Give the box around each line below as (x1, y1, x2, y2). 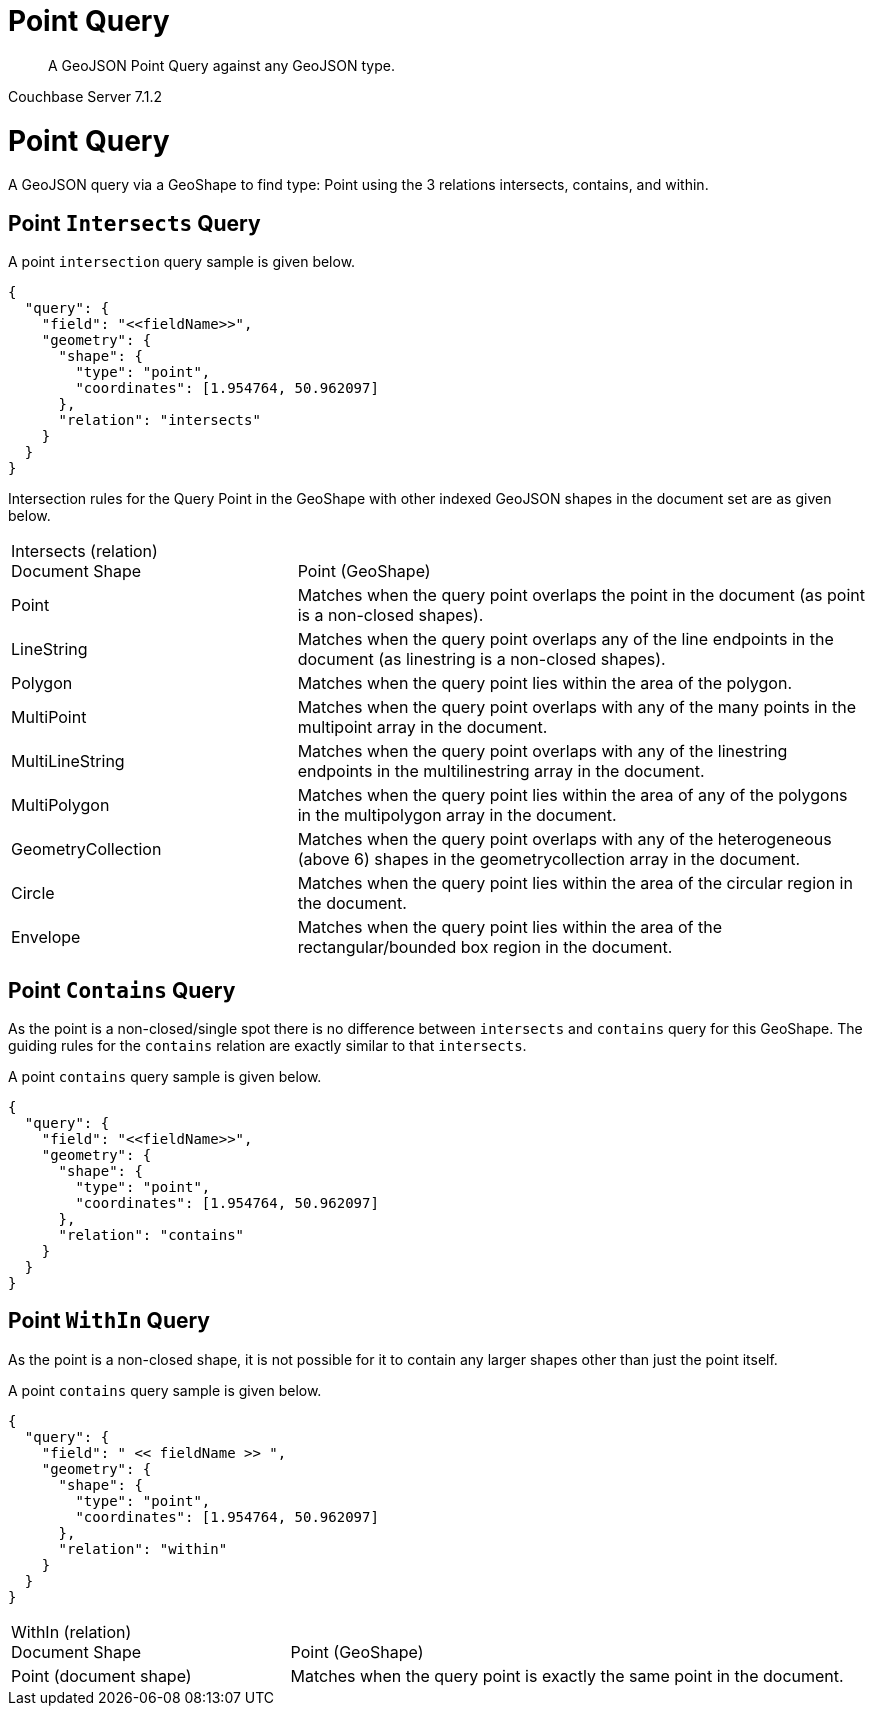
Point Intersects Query (8, 210, 261, 236)
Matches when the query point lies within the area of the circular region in (297, 873, 853, 894)
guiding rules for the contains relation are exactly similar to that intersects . (8, 1036, 527, 1054)
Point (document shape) (11, 1665, 192, 1686)
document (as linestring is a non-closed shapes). (297, 649, 666, 670)
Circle (11, 883, 55, 904)
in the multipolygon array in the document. (297, 805, 617, 826)
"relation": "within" (58, 1540, 228, 1557)
